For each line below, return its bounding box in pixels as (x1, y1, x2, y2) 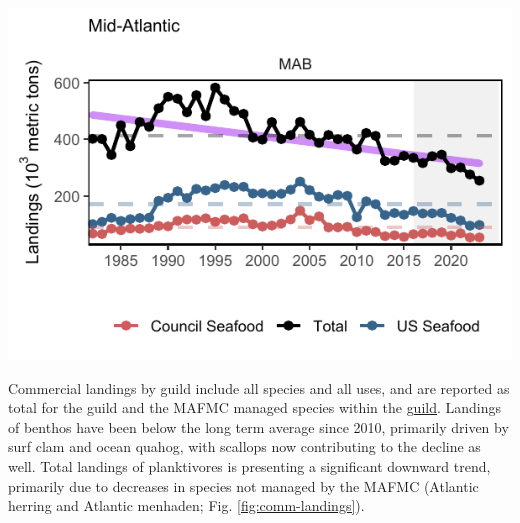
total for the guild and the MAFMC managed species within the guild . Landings (8, 397, 502, 418)
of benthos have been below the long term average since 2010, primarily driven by (8, 416, 509, 437)
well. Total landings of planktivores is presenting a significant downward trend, (8, 455, 491, 476)
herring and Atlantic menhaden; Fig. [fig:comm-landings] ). (8, 495, 365, 516)
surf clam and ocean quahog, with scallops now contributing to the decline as (8, 436, 481, 457)
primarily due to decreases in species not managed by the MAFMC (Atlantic (8, 475, 479, 496)
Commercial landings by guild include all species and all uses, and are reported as (8, 377, 510, 398)
